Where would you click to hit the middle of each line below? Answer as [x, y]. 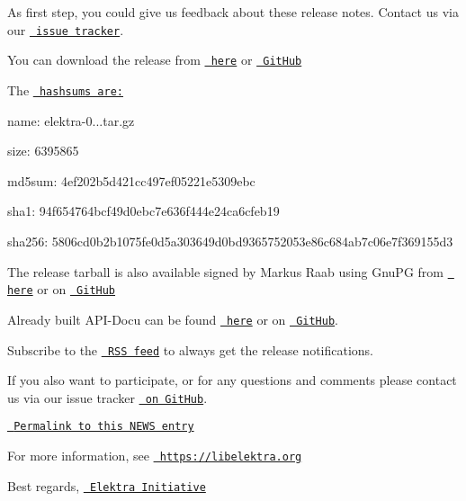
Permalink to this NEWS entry [104, 427]
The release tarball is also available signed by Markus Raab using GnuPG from [225, 271]
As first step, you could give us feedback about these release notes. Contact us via [233, 12]
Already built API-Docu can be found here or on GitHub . [173, 319]
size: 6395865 [43, 151]
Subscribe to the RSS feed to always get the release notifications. [191, 349]
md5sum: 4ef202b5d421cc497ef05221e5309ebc [131, 180]
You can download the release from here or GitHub [155, 60]
